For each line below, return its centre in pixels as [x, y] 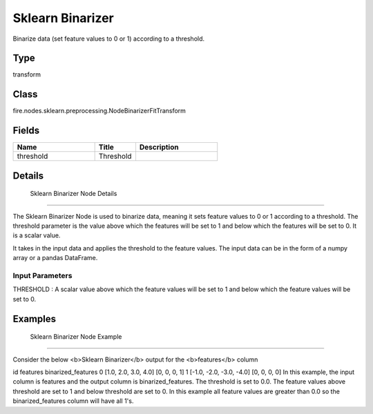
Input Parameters [42, 276]
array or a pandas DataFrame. [55, 258]
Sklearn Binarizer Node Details [74, 194]
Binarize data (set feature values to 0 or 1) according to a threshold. [109, 39]
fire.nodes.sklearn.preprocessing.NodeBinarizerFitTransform [99, 111]
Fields [26, 131]
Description [159, 147]
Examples [35, 318]
